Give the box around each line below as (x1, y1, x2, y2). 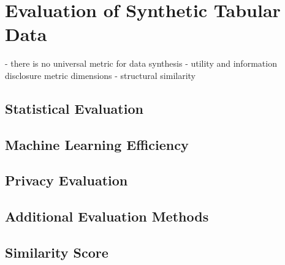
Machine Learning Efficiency (5, 135, 189, 154)
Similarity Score (5, 243, 108, 262)
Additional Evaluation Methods (5, 207, 209, 226)
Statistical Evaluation (5, 99, 143, 118)
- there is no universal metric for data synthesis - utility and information (5, 57, 277, 70)
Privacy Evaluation (5, 171, 128, 190)
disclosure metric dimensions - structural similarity (5, 69, 196, 81)
